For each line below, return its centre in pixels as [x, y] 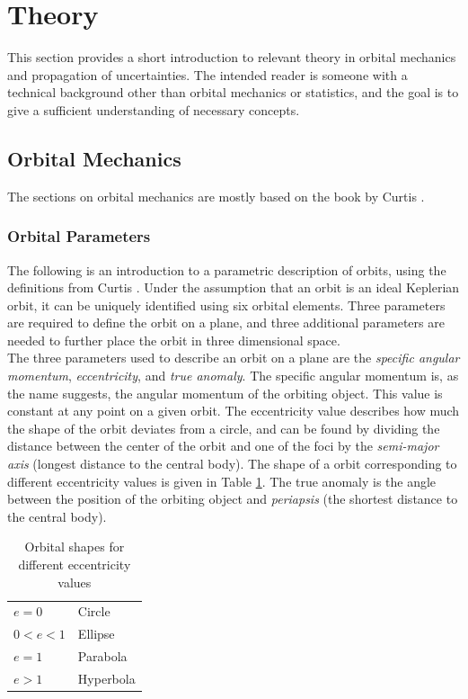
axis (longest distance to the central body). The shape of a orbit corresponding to [232, 464]
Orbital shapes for [75, 547]
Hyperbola [106, 678]
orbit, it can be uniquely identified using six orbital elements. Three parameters [226, 305]
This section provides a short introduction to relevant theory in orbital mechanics [232, 57]
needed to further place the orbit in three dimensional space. [174, 340]
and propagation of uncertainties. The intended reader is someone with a [208, 74]
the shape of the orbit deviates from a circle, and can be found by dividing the [224, 428]
